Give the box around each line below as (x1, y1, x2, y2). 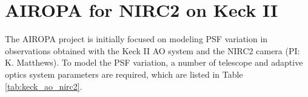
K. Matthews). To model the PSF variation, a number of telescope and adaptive (5, 56, 303, 69)
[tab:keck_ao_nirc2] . (5, 80, 82, 92)
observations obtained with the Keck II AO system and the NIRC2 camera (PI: (5, 44, 300, 57)
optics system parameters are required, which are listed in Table (5, 67, 243, 80)
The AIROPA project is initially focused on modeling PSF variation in (5, 33, 268, 45)
